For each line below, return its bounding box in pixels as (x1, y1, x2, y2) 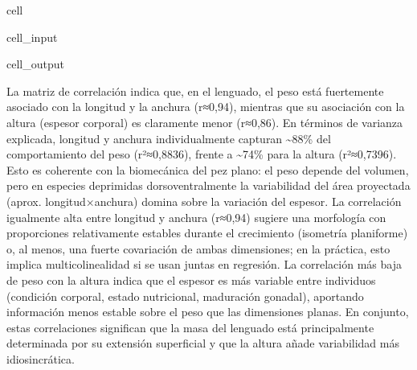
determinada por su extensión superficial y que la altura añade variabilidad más (6, 335, 399, 351)
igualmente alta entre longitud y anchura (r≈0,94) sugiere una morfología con (6, 208, 386, 225)
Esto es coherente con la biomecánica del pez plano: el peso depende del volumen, (6, 161, 409, 178)
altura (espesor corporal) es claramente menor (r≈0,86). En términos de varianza (6, 113, 403, 130)
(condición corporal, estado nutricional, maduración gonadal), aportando (6, 287, 364, 304)
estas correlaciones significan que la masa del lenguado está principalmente (6, 319, 374, 335)
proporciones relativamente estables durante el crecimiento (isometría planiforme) (6, 224, 408, 241)
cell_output (6, 55, 64, 72)
